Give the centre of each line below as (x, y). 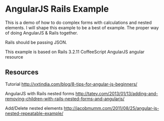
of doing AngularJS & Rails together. (42, 33)
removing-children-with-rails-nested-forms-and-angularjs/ (65, 99)
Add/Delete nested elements (34, 108)
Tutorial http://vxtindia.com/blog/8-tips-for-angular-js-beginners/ (71, 84)
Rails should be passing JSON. (36, 42)
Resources (22, 72)
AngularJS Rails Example (57, 9)
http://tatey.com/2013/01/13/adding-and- (117, 93)
